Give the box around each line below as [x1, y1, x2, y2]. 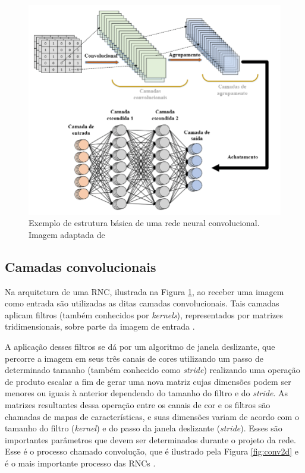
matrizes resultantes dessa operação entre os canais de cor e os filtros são [5, 398, 271, 411]
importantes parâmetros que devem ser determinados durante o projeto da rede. [5, 433, 296, 446]
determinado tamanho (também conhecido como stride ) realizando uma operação [5, 364, 300, 376]
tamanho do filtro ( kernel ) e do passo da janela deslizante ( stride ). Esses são [5, 422, 282, 434]
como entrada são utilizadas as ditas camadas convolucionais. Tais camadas [5, 297, 279, 309]
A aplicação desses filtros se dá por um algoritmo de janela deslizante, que [5, 340, 275, 353]
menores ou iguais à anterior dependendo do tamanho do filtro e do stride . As [5, 387, 288, 399]
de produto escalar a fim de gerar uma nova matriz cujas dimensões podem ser [5, 375, 291, 387]
